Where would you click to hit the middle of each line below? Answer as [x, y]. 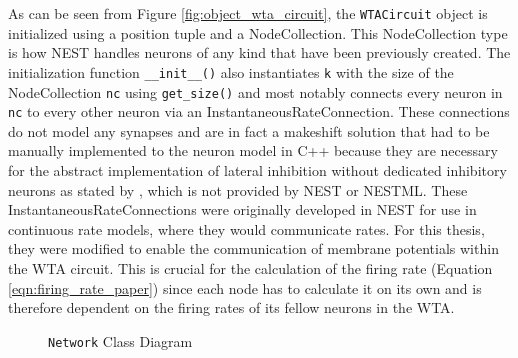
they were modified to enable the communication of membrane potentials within [253, 248]
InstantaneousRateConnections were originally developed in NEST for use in [242, 209]
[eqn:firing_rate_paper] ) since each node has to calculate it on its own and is [245, 287]
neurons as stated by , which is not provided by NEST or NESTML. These [238, 189]
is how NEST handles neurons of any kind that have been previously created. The [259, 52]
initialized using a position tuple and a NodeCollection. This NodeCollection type [258, 32]
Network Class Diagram [120, 340]
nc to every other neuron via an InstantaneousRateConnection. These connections [259, 111]
